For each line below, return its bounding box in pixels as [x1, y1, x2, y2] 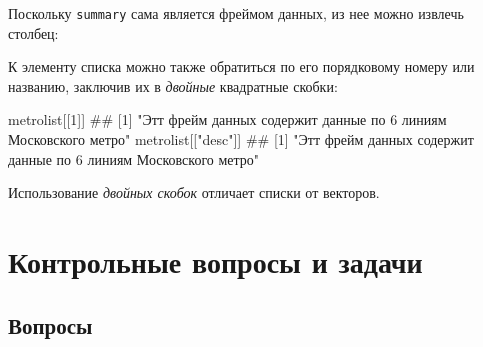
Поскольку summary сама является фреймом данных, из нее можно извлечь [8, 3, 464, 23]
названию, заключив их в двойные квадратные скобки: [8, 75, 338, 96]
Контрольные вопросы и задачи [8, 241, 423, 281]
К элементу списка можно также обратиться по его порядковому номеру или [8, 56, 475, 77]
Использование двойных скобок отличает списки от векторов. [8, 182, 380, 203]
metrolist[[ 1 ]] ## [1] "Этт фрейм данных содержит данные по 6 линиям [8, 109, 447, 130]
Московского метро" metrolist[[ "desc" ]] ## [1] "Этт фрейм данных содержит [8, 129, 474, 150]
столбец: [8, 22, 59, 43]
